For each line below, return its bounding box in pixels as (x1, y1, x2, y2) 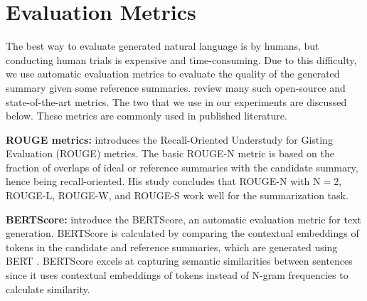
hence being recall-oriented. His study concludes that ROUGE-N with (6, 174, 310, 189)
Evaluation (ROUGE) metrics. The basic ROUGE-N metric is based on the (6, 146, 334, 161)
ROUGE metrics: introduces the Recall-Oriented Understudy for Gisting (6, 132, 333, 147)
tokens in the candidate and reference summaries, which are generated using (6, 239, 338, 254)
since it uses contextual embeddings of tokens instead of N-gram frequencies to (6, 268, 349, 282)
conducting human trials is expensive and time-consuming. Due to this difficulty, (6, 52, 357, 67)
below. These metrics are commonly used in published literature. (6, 108, 287, 123)
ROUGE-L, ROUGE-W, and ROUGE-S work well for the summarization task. (6, 188, 349, 203)
